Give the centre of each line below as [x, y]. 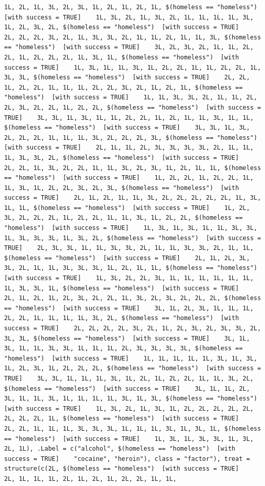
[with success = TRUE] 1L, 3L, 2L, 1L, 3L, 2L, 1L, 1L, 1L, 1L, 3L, [129, 17]
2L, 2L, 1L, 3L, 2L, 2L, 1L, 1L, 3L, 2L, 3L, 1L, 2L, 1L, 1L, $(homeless [133, 168]
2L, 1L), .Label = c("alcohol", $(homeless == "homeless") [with [120, 449]
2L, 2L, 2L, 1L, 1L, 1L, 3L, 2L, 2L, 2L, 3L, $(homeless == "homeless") [131, 138]
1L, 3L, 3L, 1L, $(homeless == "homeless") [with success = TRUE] [122, 288]
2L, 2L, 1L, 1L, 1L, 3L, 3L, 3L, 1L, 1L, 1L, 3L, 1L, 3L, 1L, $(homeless [133, 428]
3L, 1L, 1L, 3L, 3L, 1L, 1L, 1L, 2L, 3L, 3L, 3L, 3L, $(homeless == [124, 348]
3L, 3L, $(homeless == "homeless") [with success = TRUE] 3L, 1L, [127, 338]
